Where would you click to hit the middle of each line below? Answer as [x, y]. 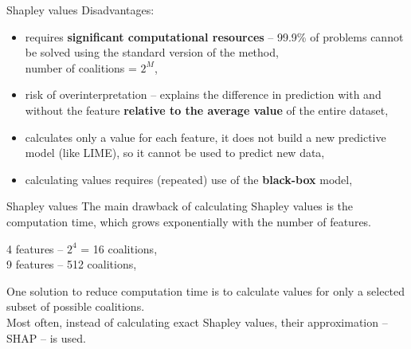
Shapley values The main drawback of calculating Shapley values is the [180, 206]
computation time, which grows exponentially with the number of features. [189, 221]
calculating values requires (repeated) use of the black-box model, [189, 179]
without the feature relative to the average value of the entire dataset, [207, 110]
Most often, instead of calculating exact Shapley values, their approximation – [197, 322]
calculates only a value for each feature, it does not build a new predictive [205, 137]
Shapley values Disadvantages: [80, 10]
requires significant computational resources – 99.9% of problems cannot [214, 36]
